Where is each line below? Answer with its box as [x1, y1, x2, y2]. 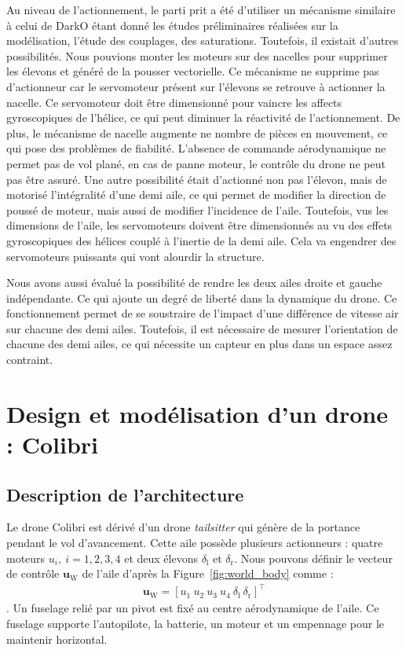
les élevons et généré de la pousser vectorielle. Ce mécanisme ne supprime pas [6, 63, 379, 79]
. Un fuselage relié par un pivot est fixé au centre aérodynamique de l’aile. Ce [6, 600, 379, 616]
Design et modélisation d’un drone [6, 397, 388, 429]
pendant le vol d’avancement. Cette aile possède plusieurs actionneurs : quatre [6, 534, 383, 551]
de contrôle [6, 565, 60, 582]
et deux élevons [124, 549, 198, 566]
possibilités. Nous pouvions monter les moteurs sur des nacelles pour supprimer [6, 47, 388, 64]
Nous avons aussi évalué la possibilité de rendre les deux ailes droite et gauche [6, 274, 382, 291]
